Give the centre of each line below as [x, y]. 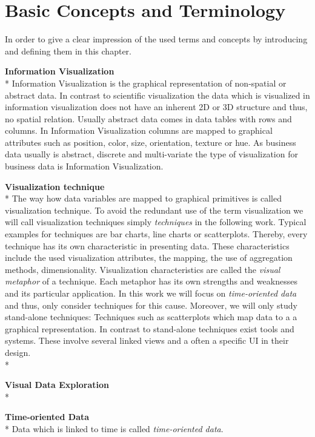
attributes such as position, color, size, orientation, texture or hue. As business [151, 142]
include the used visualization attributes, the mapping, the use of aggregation [149, 258]
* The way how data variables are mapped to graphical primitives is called [143, 198]
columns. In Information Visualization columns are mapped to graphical [139, 130]
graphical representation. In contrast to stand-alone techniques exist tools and [150, 328]
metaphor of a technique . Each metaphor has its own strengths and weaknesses [151, 281]
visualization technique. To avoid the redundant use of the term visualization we [154, 210]
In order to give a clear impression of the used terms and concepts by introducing [156, 39]
